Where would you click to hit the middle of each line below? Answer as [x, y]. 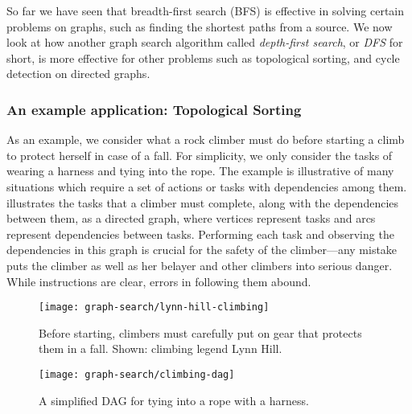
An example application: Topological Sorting [154, 109]
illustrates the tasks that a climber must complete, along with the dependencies [203, 202]
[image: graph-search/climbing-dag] [137, 374]
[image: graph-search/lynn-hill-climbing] [154, 307]
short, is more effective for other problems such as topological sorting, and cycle [203, 57]
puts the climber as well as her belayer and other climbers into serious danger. [200, 265]
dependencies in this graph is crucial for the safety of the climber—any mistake [202, 250]
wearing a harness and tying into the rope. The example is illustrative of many [200, 171]
